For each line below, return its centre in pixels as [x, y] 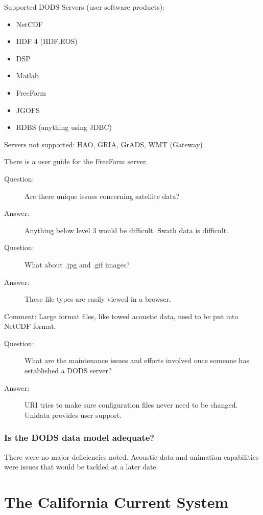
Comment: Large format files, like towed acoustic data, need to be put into [121, 316]
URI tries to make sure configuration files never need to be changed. [131, 405]
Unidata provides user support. [73, 415]
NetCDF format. [30, 326]
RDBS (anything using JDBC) [64, 127]
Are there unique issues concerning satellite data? [102, 196]
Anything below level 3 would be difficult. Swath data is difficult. [127, 230]
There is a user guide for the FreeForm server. [76, 161]
